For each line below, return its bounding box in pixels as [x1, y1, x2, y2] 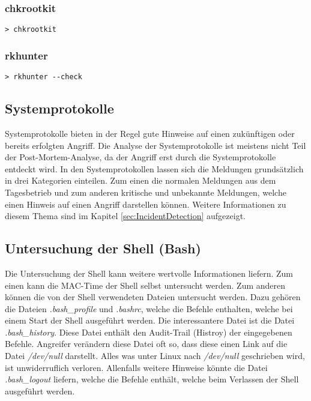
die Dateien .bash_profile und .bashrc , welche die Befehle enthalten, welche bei [5, 302, 293, 315]
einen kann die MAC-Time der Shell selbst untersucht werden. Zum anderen [5, 279, 286, 291]
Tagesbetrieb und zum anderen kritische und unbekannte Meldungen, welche [5, 185, 286, 198]
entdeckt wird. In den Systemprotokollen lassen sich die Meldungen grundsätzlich [5, 162, 304, 175]
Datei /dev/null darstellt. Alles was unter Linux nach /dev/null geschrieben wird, [5, 349, 305, 362]
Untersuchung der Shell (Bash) [5, 239, 201, 258]
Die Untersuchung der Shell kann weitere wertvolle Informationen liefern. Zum [5, 267, 294, 279]
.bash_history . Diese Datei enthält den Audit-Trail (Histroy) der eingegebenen [5, 325, 292, 338]
